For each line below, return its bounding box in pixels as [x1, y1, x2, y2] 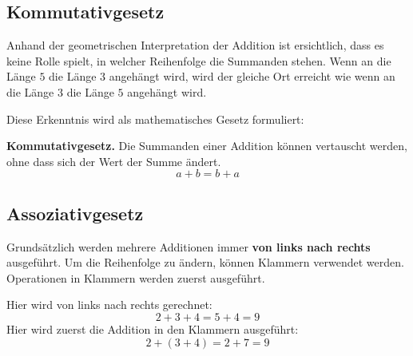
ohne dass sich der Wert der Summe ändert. [6, 152, 221, 169]
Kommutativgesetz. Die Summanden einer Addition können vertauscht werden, [6, 137, 407, 154]
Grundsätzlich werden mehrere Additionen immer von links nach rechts [6, 238, 371, 255]
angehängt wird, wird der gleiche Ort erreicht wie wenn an [109, 68, 395, 85]
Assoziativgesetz [6, 200, 144, 225]
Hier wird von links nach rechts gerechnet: [6, 296, 212, 313]
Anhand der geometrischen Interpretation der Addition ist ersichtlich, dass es [6, 37, 384, 53]
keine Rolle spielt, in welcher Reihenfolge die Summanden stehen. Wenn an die [6, 52, 391, 69]
